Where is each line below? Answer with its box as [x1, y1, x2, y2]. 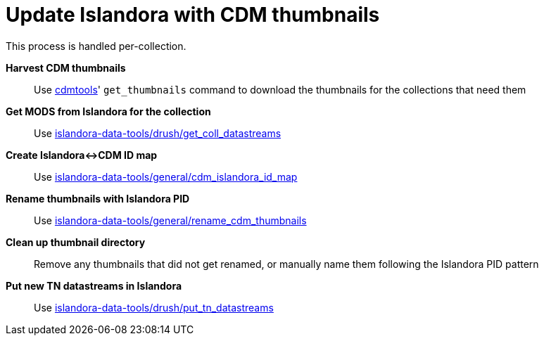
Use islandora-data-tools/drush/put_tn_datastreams [34, 301, 274, 314]
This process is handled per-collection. [6, 39, 186, 52]
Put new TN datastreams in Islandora [6, 279, 182, 292]
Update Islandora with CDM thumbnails [6, 3, 380, 27]
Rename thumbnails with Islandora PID [6, 192, 190, 205]
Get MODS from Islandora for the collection [6, 105, 211, 117]
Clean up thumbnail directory [6, 236, 146, 248]
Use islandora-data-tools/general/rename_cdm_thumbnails [34, 214, 307, 226]
